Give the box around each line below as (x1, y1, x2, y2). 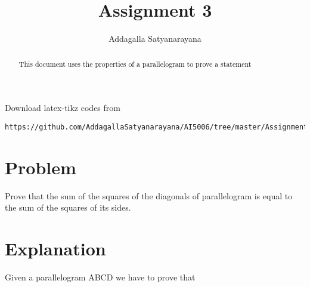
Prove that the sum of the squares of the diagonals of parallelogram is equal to (5, 189, 293, 202)
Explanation (5, 236, 106, 260)
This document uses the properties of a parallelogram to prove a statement (18, 58, 252, 69)
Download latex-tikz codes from (5, 101, 120, 114)
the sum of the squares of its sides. (5, 201, 131, 214)
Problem (5, 155, 76, 179)
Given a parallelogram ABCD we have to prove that (5, 270, 196, 283)
